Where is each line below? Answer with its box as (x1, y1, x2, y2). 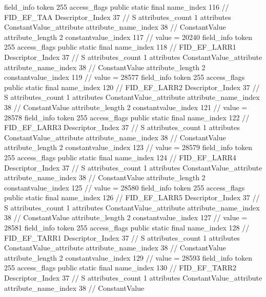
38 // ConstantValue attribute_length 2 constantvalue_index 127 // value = (4, 212, 248, 223)
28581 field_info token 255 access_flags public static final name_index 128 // (4, 222, 250, 233)
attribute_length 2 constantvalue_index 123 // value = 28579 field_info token (4, 142, 252, 153)
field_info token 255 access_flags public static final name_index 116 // (4, 2, 229, 12)
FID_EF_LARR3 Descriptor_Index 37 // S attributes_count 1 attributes (4, 122, 240, 133)
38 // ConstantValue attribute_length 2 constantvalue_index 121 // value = (4, 101, 248, 112)
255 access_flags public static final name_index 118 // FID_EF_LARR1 (4, 41, 236, 52)
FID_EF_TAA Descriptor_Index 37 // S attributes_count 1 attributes (4, 11, 231, 22)
